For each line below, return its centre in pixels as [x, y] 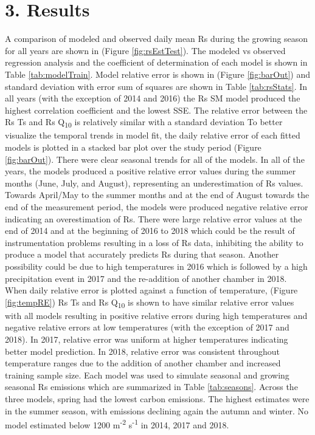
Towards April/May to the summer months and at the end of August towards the [157, 195]
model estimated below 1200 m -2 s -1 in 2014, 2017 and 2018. [117, 424]
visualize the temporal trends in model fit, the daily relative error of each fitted [153, 135]
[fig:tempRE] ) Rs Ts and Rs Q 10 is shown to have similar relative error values [150, 303]
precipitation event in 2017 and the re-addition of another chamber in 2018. [146, 278]
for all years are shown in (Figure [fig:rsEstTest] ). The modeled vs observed [145, 50]
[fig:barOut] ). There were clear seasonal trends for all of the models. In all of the [155, 159]
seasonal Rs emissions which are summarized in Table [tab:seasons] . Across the [151, 387]
